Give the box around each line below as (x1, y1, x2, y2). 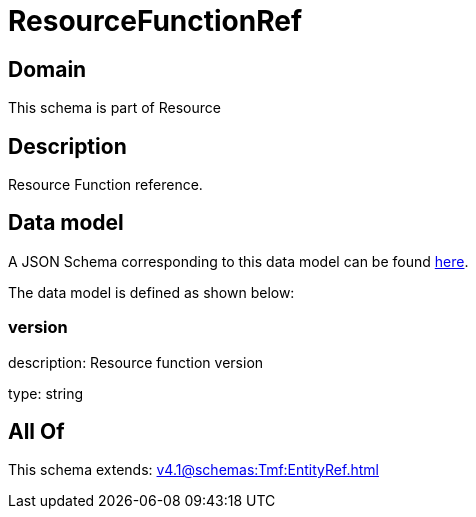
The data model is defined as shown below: (8, 283, 295, 301)
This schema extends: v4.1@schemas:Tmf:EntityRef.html (8, 461, 379, 479)
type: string (8, 384, 84, 402)
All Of (8, 419, 65, 445)
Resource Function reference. (8, 176, 203, 194)
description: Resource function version (8, 353, 264, 371)
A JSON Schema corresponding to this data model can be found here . (8, 252, 469, 270)
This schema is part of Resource (8, 99, 221, 117)
